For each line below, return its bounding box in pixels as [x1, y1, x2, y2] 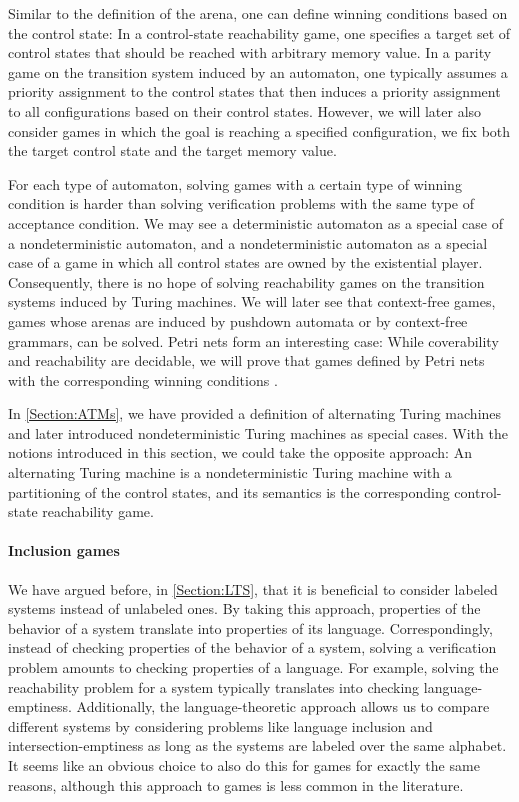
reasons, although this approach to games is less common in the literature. [8, 774, 464, 795]
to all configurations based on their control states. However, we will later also [8, 100, 482, 121]
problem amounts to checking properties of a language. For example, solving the [8, 657, 499, 678]
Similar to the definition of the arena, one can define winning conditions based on [8, 3, 508, 23]
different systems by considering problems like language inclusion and [8, 715, 433, 736]
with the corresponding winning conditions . [8, 369, 278, 390]
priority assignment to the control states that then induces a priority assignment [8, 81, 501, 102]
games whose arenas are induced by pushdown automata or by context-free [8, 310, 468, 331]
